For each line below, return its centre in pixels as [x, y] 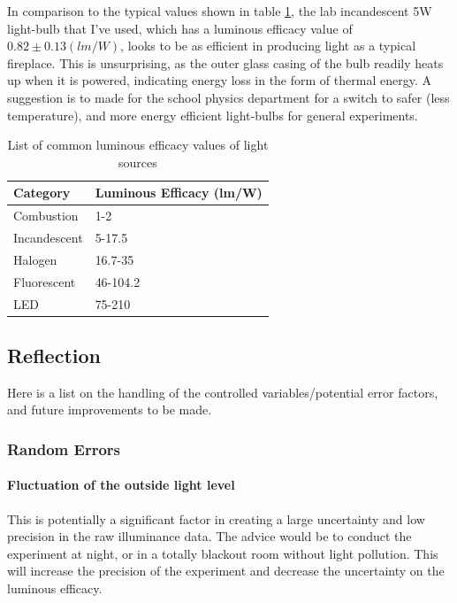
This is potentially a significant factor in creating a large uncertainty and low [216, 518]
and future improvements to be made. [110, 410]
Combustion [46, 216]
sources [138, 162]
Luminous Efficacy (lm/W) [179, 193]
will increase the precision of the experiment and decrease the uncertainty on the [226, 571]
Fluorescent [45, 281]
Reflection [54, 356]
